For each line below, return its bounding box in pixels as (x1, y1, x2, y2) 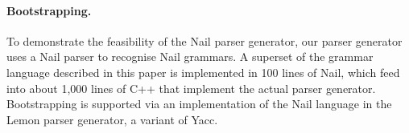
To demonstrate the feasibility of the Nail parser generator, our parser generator (6, 32, 403, 49)
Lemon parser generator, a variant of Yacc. (6, 111, 218, 127)
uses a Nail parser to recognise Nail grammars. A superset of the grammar (6, 48, 374, 65)
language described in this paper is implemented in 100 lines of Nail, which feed (6, 63, 400, 80)
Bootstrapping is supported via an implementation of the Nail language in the (6, 95, 392, 112)
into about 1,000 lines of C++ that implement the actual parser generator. (6, 79, 376, 96)
